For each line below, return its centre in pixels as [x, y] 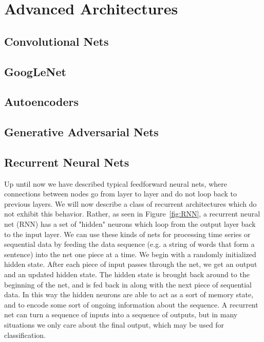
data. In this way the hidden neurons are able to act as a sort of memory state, [129, 294]
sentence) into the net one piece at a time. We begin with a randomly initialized [130, 254]
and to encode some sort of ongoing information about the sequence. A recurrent [131, 304]
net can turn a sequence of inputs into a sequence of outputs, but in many [121, 314]
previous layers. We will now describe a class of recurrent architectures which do [130, 203]
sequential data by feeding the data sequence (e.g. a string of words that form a [129, 244]
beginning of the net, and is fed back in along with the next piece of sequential [128, 284]
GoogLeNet [35, 71]
